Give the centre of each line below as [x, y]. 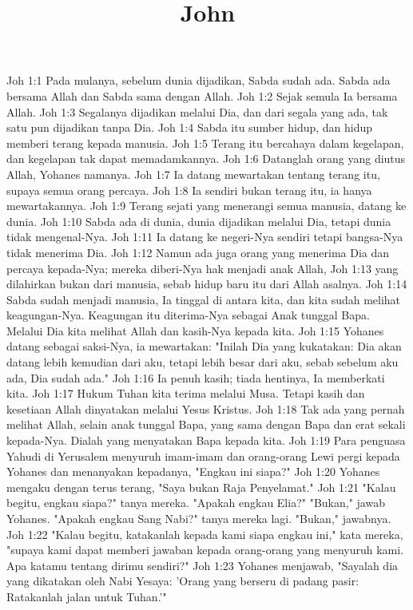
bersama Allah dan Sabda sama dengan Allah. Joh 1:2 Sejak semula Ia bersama [202, 95]
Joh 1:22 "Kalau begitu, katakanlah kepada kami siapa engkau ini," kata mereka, [205, 534]
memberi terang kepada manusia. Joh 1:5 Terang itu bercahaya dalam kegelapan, [205, 143]
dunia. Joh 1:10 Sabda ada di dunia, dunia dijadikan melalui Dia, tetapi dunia [199, 221]
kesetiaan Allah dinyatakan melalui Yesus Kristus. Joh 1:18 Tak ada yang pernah [206, 408]
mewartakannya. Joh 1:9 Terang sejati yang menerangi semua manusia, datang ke [206, 206]
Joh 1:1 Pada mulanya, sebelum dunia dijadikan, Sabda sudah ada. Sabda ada [199, 80]
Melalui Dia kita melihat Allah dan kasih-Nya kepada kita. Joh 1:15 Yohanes [195, 330]
